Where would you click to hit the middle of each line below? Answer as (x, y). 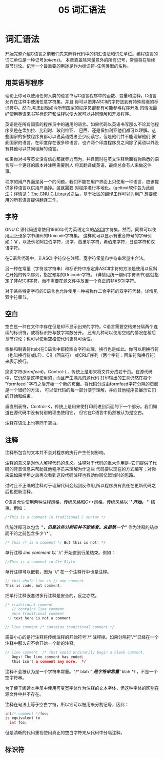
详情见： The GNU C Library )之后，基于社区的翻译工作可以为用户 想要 (83, 194)
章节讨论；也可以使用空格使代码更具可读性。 (50, 339)
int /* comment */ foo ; (27, 714)
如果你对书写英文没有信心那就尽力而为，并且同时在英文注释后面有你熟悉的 (80, 159)
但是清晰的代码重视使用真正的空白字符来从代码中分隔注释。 (65, 733)
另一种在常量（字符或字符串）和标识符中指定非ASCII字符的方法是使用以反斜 (81, 268)
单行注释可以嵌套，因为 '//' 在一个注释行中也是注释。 (58, 572)
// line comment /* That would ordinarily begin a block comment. (75, 652)
